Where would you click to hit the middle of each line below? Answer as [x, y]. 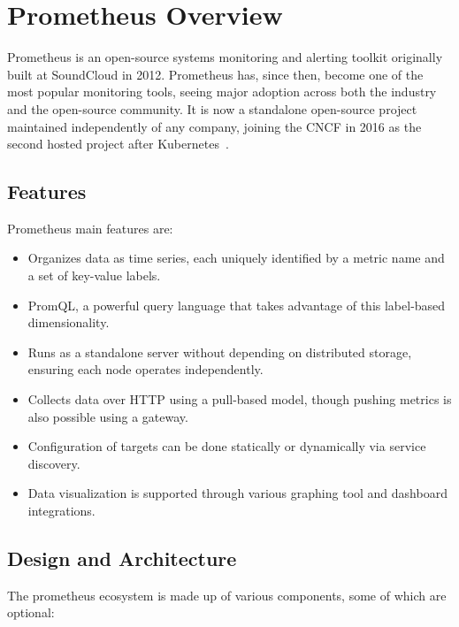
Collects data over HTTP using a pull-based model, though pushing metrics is [240, 399]
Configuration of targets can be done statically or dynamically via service [227, 446]
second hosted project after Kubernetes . [118, 144]
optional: [31, 612]
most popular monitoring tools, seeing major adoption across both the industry [222, 92]
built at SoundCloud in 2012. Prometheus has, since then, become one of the [215, 74]
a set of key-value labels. [94, 275]
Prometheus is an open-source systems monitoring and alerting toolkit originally [225, 57]
